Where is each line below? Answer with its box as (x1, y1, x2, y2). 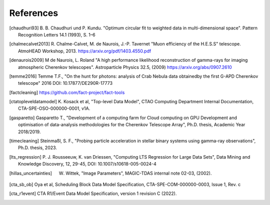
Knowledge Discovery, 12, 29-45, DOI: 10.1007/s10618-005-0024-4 (18, 161, 157, 167)
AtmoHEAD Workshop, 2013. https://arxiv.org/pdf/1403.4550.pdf (18, 48, 151, 54)
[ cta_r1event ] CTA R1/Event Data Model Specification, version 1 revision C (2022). (9, 191, 177, 197)
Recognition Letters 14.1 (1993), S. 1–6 (18, 31, 95, 37)
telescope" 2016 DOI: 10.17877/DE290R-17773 (18, 80, 112, 86)
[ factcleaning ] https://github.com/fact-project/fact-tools (9, 89, 125, 95)
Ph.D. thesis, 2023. (18, 145, 57, 151)
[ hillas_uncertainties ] (9, 170, 52, 176)
